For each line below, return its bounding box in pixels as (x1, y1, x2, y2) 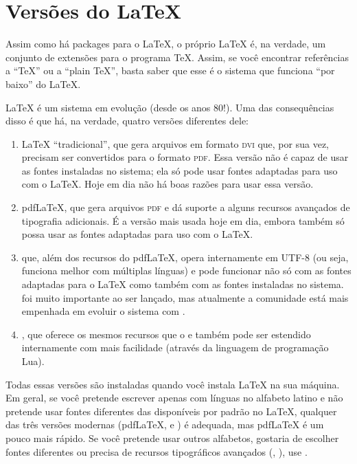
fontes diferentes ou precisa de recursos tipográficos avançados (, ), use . (5, 444, 308, 459)
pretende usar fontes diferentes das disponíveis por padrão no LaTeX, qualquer (5, 404, 337, 418)
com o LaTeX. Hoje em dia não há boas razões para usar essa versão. (21, 177, 314, 191)
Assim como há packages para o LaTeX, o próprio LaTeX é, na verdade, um (5, 36, 326, 51)
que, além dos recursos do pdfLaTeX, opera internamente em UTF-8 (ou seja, (21, 250, 349, 264)
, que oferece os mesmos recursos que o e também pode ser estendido (21, 327, 311, 341)
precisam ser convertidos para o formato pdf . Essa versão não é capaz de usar (21, 150, 349, 164)
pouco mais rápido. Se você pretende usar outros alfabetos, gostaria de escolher (5, 430, 339, 445)
